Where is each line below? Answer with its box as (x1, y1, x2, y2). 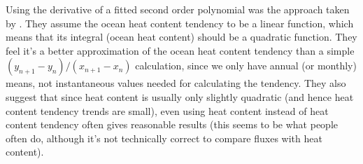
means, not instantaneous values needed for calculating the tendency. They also (6, 76, 346, 90)
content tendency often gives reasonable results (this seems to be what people (6, 117, 339, 132)
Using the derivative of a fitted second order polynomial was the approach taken (6, 2, 350, 16)
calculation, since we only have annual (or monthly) (135, 58, 357, 73)
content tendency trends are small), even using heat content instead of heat (6, 103, 329, 118)
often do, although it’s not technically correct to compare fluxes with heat (6, 130, 322, 145)
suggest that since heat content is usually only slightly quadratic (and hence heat (6, 89, 354, 104)
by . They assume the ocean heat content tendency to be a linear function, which (6, 15, 354, 30)
